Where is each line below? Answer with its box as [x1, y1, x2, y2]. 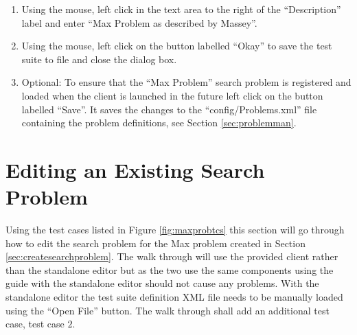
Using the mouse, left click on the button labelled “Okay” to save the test [21, 38, 332, 53]
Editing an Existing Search [5, 155, 265, 183]
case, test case [5, 316, 65, 331]
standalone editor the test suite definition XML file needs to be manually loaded [5, 290, 343, 304]
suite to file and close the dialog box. [21, 51, 177, 66]
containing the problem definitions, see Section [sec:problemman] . [21, 115, 297, 130]
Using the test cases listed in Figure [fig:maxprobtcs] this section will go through [5, 222, 345, 237]
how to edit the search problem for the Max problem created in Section [5, 235, 306, 250]
